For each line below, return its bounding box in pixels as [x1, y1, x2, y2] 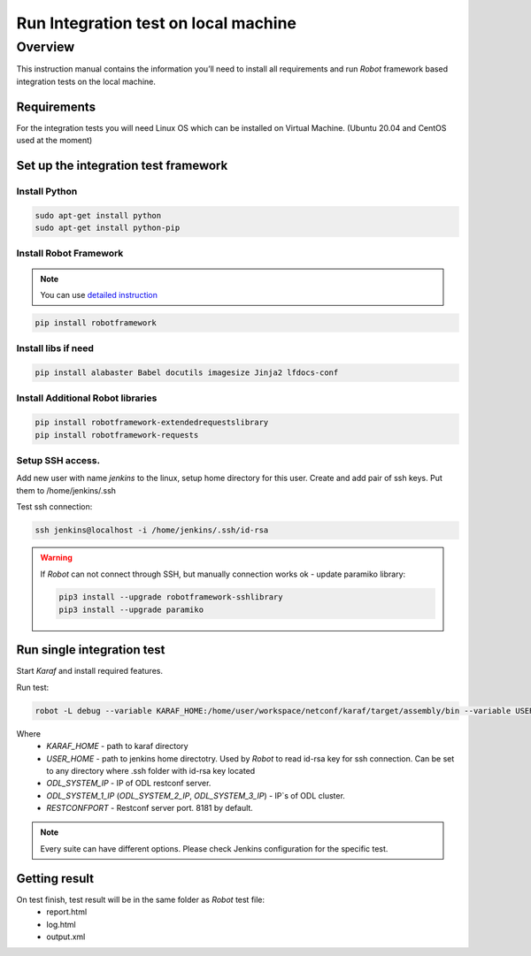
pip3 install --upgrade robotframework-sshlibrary [58, 593, 283, 602]
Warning [40, 553, 73, 563]
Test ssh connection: [16, 501, 93, 512]
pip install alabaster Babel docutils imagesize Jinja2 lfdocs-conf [35, 368, 339, 378]
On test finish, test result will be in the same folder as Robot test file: [16, 894, 265, 905]
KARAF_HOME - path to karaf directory [46, 741, 189, 752]
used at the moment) [16, 135, 93, 146]
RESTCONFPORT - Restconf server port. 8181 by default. [46, 803, 254, 814]
